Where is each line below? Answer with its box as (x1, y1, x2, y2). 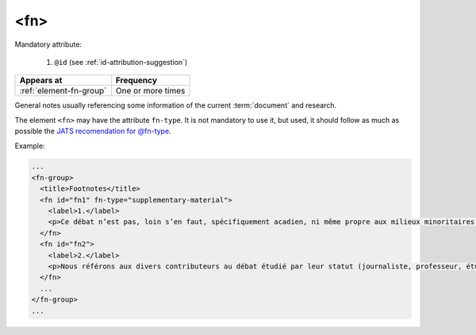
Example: (14, 141, 45, 150)
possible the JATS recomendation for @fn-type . (14, 127, 171, 136)
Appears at (19, 75, 63, 86)
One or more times (115, 86, 186, 97)
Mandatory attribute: (14, 40, 83, 49)
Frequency (115, 75, 158, 86)
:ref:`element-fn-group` (19, 86, 107, 97)
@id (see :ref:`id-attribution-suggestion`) (54, 57, 188, 67)
